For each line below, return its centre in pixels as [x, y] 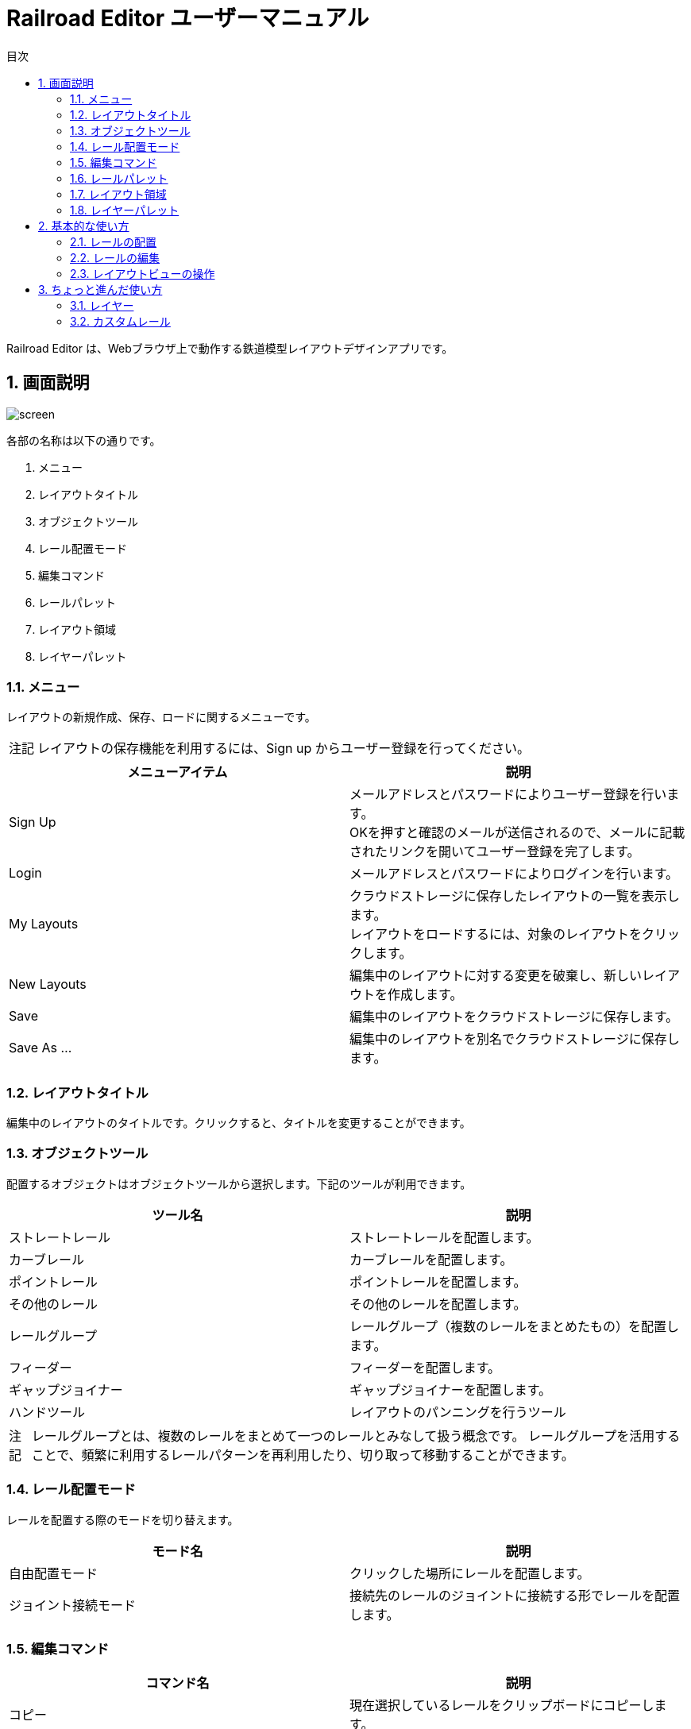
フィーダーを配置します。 [425, 1367]
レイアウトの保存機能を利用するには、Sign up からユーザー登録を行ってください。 [284, 749]
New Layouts [48, 984]
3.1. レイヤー [102, 305]
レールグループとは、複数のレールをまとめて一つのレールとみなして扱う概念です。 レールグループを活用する [356, 1436]
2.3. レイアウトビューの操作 [143, 273]
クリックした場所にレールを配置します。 [470, 1573]
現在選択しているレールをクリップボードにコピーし [502, 1706]
